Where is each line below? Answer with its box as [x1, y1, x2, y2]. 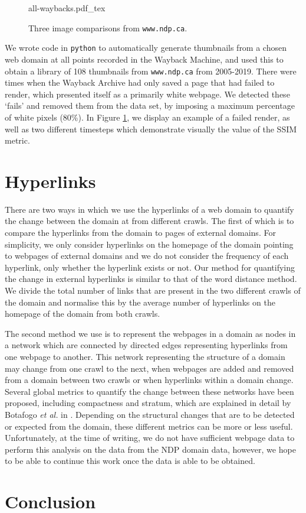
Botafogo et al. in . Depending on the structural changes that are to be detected [5, 408, 295, 420]
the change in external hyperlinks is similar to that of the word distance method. [5, 272, 297, 285]
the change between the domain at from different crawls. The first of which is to [5, 215, 294, 227]
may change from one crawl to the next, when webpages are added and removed [5, 362, 294, 374]
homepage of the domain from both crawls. [5, 307, 160, 320]
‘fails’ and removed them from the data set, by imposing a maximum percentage [5, 99, 295, 112]
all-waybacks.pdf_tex [28, 2, 106, 14]
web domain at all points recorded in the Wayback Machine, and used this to [5, 53, 284, 65]
